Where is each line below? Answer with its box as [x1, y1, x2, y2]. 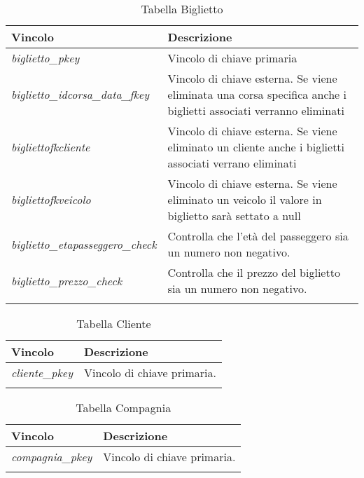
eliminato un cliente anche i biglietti [167, 139, 345, 155]
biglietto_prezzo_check [11, 272, 122, 289]
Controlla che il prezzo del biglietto [167, 264, 340, 280]
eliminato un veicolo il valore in [167, 191, 322, 207]
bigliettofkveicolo [11, 191, 91, 207]
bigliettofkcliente [11, 139, 90, 155]
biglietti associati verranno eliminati [167, 102, 344, 118]
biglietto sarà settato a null [167, 207, 301, 224]
